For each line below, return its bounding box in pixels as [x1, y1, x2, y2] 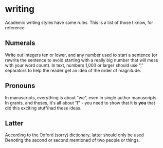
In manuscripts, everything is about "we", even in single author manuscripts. [5, 94, 158, 101]
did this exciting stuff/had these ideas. [5, 105, 82, 111]
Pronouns [5, 82, 36, 90]
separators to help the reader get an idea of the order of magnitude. [5, 67, 141, 73]
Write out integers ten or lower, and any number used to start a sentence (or [5, 52, 158, 58]
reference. [5, 24, 26, 30]
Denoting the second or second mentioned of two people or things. [5, 137, 140, 143]
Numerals [5, 39, 36, 47]
